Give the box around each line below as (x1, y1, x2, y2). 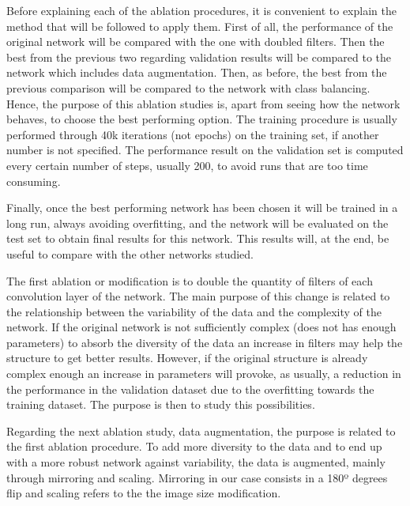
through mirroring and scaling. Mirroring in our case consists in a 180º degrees (6, 469, 388, 485)
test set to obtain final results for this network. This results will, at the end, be (6, 230, 389, 247)
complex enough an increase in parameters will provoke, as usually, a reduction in (6, 365, 401, 382)
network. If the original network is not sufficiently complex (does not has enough (6, 319, 397, 335)
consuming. (6, 172, 61, 189)
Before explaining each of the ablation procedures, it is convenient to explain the (6, 2, 397, 18)
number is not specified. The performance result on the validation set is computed (6, 142, 404, 158)
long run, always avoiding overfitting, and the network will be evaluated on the (6, 214, 389, 231)
